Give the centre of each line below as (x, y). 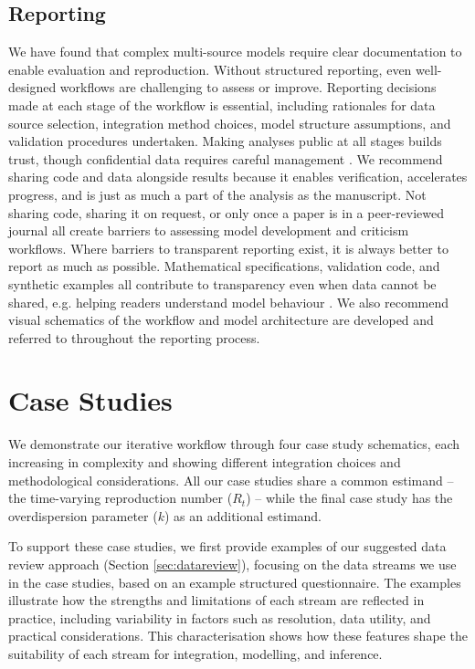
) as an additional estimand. (243, 515)
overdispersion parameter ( (83, 515)
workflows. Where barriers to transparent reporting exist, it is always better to (228, 248)
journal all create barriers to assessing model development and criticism (209, 230)
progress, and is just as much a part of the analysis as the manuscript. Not (217, 194)
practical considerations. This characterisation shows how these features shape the (238, 636)
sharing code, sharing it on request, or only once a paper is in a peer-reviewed (226, 212)
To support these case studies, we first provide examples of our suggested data (227, 546)
